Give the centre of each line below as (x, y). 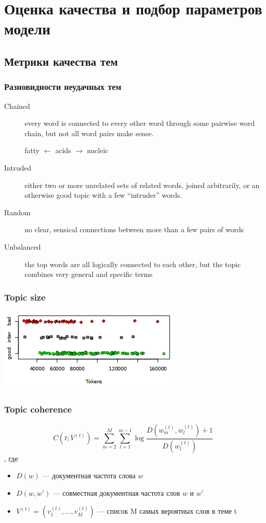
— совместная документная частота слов (117, 492)
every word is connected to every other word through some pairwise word (140, 123)
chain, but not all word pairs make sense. (89, 133)
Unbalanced (23, 246)
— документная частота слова (89, 475)
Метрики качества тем (61, 61)
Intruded (18, 167)
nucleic (98, 150)
